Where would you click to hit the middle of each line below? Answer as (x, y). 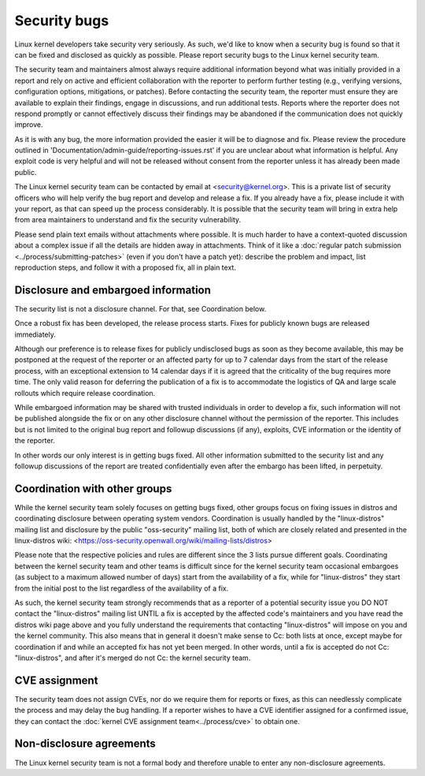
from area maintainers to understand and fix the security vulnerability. (128, 220)
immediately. (35, 334)
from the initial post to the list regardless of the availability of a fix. (122, 588)
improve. (29, 125)
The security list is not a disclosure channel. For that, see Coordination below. (140, 308)
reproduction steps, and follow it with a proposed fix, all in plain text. (125, 267)
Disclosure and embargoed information (113, 290)
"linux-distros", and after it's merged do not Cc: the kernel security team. (133, 658)
